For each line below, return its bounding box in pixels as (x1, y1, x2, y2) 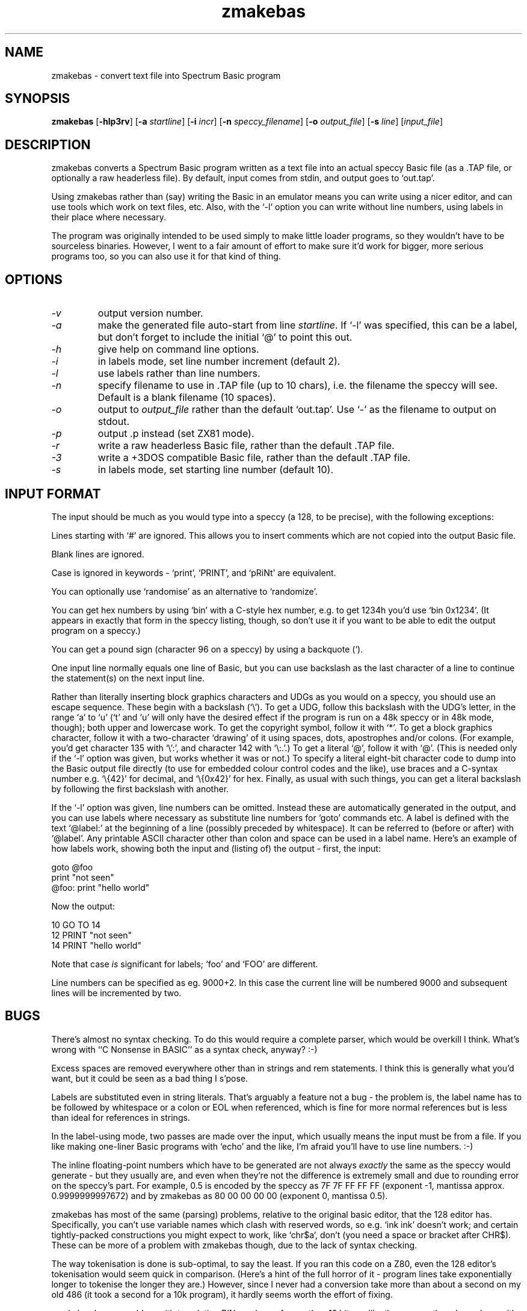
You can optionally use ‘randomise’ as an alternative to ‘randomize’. (51, 586, 318, 597)
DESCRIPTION (5, 137, 91, 152)
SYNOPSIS (5, 91, 70, 107)
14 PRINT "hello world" (51, 940, 141, 950)
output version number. (97, 307, 203, 320)
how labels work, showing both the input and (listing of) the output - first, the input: (51, 843, 381, 854)
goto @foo (51, 861, 93, 872)
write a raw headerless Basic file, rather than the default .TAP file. (97, 439, 395, 452)
